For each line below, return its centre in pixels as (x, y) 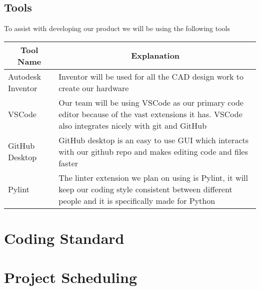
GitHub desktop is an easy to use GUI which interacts (154, 140)
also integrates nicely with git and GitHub (133, 125)
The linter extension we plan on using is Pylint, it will (153, 177)
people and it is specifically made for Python (137, 200)
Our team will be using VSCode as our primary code (151, 102)
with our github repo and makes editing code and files (153, 151)
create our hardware (94, 88)
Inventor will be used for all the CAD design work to (151, 76)
